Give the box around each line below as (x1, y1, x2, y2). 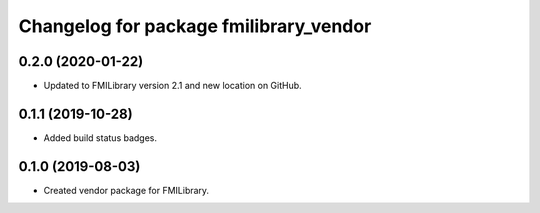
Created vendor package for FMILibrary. (43, 184, 210, 196)
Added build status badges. (43, 131, 158, 144)
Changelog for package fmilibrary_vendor (18, 15, 372, 37)
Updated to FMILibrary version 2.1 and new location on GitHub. (43, 80, 302, 92)
